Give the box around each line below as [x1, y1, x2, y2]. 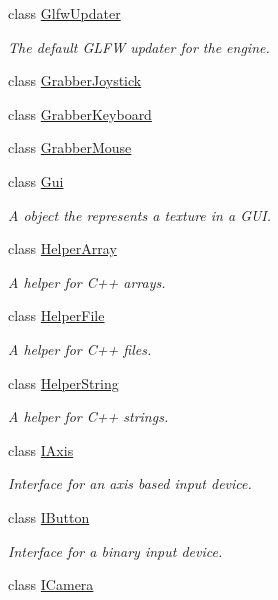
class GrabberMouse [8, 137, 132, 158]
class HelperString [8, 372, 119, 393]
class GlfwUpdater [8, 3, 121, 23]
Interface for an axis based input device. [8, 473, 252, 494]
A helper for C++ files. [8, 338, 152, 359]
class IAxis [8, 439, 74, 460]
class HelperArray [8, 238, 117, 259]
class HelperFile [8, 305, 105, 326]
